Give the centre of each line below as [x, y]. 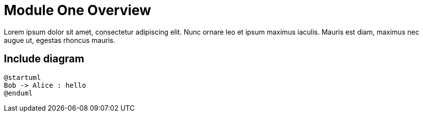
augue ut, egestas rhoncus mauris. [60, 40]
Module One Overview [78, 10]
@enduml [18, 93]
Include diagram [44, 59]
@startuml [22, 77]
